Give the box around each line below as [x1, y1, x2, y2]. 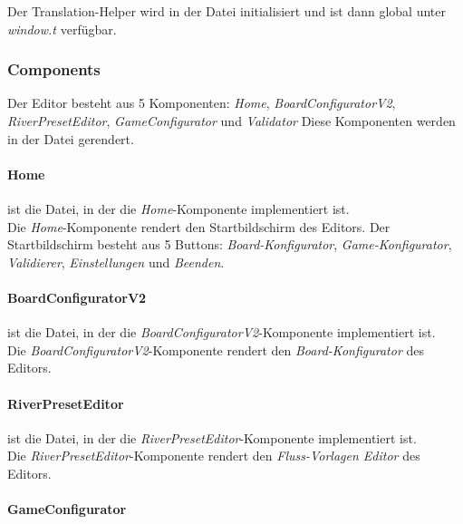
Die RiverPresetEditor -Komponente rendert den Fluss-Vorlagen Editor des [7, 446, 420, 465]
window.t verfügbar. [7, 19, 117, 38]
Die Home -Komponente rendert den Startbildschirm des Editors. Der [7, 217, 391, 236]
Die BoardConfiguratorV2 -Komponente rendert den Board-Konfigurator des [7, 340, 424, 359]
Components [7, 58, 101, 81]
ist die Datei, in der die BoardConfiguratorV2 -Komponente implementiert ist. [7, 323, 436, 342]
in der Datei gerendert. [7, 129, 134, 148]
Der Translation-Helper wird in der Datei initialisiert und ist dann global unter [7, 2, 446, 20]
